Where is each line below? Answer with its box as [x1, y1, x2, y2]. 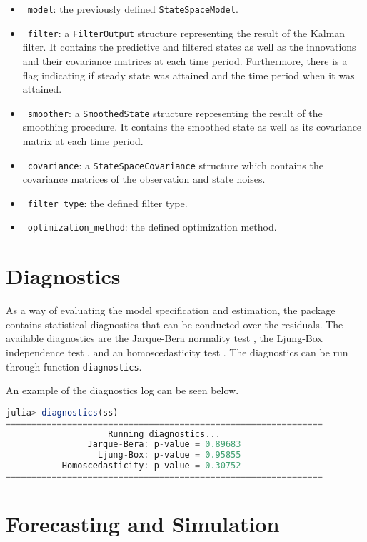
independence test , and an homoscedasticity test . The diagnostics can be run [6, 345, 348, 359]
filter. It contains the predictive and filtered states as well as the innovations [22, 39, 356, 54]
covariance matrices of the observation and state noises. [22, 171, 266, 186]
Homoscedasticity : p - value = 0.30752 [61, 461, 241, 471]
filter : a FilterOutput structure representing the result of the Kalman [27, 25, 346, 40]
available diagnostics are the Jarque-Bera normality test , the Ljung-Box [6, 331, 323, 346]
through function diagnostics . [6, 358, 142, 373]
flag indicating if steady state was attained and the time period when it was [22, 67, 355, 82]
